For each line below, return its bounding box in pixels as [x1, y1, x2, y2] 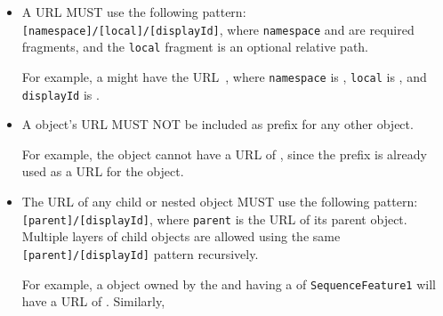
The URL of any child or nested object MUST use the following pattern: [21, 192, 418, 210]
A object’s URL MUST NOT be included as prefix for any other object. [21, 115, 414, 134]
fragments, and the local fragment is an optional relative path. [21, 37, 369, 56]
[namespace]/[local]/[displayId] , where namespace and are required [21, 20, 415, 38]
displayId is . [21, 85, 100, 103]
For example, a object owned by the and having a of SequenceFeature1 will [21, 274, 436, 293]
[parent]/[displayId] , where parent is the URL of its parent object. [21, 209, 407, 228]
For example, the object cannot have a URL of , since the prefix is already [21, 144, 427, 163]
